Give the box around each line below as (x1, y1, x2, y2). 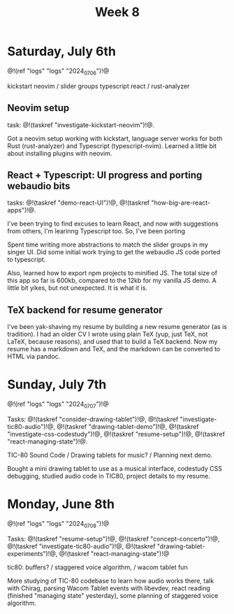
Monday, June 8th (7, 497, 115, 512)
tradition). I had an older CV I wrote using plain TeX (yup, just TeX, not (7, 330, 208, 339)
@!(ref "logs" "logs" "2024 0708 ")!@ (7, 519, 110, 529)
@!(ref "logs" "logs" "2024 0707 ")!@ (7, 400, 110, 409)
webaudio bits (7, 180, 71, 192)
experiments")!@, (7, 549, 58, 557)
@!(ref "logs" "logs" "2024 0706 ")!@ (7, 66, 110, 77)
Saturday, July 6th (7, 43, 117, 59)
